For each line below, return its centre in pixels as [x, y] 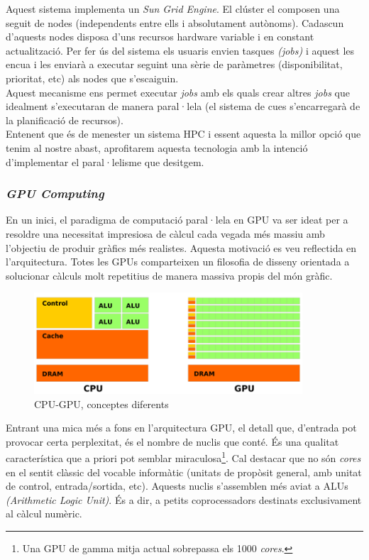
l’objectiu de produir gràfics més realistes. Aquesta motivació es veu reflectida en [181, 247]
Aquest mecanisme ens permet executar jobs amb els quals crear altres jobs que [178, 92]
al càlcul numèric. [44, 514]
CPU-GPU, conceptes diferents [101, 403]
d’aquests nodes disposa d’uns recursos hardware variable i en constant [160, 37]
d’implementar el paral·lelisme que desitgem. [105, 161]
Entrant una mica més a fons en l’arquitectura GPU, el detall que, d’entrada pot [181, 428]
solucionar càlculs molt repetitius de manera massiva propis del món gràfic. [169, 275]
